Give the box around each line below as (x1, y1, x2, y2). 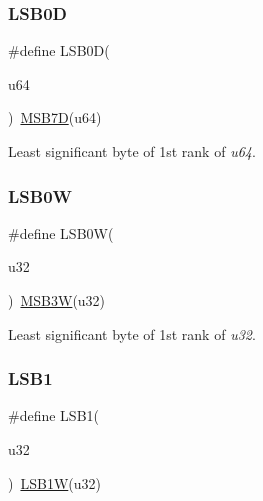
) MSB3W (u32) (8, 290, 106, 310)
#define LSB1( (8, 405, 99, 426)
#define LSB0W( (8, 222, 114, 243)
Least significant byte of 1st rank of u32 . (8, 323, 256, 344)
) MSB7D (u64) (8, 107, 102, 128)
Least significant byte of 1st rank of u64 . (8, 141, 256, 161)
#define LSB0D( (8, 40, 110, 61)
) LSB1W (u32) (8, 472, 101, 493)
